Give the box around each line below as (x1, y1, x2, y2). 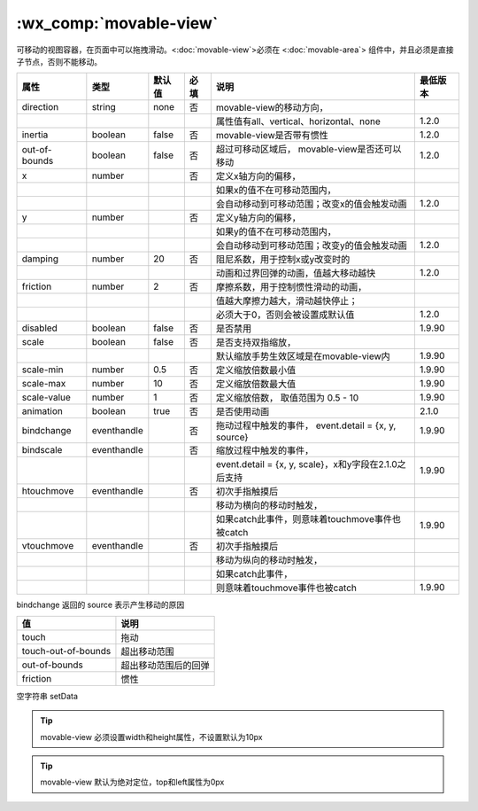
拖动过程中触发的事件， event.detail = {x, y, (215, 419, 397, 432)
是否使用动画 (215, 406, 270, 418)
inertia (21, 129, 49, 141)
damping (21, 253, 59, 265)
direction (21, 101, 59, 113)
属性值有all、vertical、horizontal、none (215, 115, 381, 128)
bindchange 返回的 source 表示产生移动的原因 (16, 599, 185, 611)
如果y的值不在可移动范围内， (215, 226, 336, 238)
